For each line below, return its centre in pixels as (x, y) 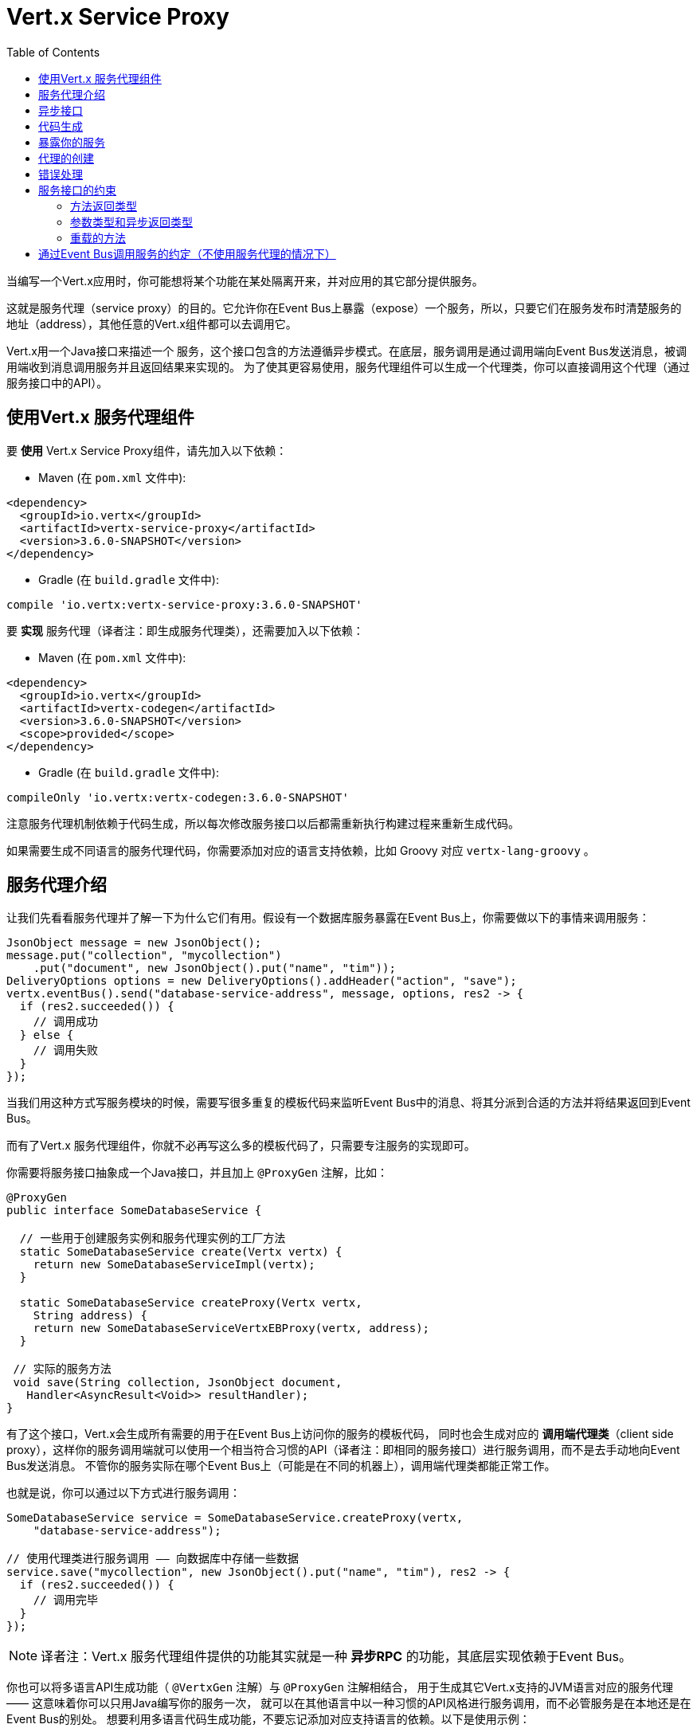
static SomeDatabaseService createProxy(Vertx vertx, (191, 1303)
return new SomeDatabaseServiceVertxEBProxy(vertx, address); (231, 1328)
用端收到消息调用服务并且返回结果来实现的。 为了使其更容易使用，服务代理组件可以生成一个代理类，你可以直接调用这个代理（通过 (348, 366)
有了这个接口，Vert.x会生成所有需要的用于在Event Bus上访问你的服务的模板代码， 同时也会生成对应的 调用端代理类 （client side (340, 1434)
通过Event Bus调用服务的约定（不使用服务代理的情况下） (187, 253)
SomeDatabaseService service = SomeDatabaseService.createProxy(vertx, (235, 1518)
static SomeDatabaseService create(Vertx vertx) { (181, 1252)
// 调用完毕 (66, 1600)
